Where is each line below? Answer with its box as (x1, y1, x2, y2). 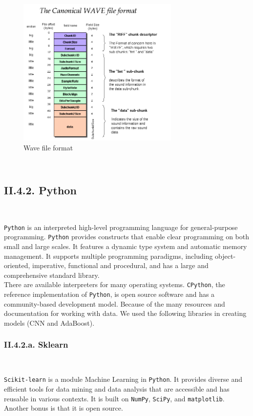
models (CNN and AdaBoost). (4, 317, 95, 328)
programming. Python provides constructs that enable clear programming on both (4, 231, 249, 242)
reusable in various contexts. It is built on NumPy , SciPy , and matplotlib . (4, 393, 225, 403)
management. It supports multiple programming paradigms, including (4, 250, 213, 261)
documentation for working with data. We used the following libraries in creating (4, 308, 247, 318)
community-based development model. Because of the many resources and (4, 298, 225, 309)
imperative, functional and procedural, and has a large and (32, 260, 209, 270)
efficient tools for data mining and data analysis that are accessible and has (4, 383, 230, 394)
